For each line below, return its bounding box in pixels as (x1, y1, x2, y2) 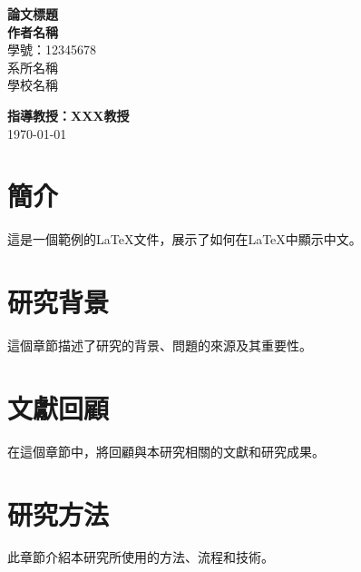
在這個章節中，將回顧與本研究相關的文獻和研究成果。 (7, 441, 325, 460)
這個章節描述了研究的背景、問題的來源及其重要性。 (7, 336, 312, 354)
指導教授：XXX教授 (7, 105, 130, 124)
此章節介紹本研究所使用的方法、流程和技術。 (7, 547, 274, 567)
